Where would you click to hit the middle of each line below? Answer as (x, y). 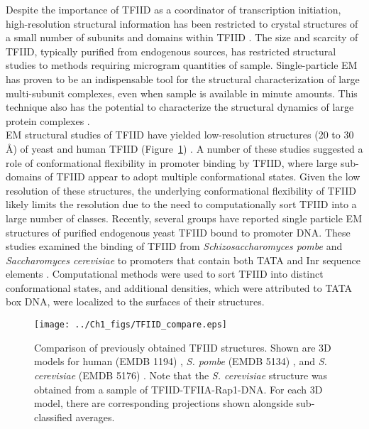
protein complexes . (48, 120)
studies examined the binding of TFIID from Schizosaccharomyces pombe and (174, 246)
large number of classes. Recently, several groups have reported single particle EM (184, 218)
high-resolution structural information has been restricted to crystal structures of (182, 23)
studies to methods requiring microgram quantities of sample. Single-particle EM (182, 65)
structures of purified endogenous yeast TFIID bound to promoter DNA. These (178, 232)
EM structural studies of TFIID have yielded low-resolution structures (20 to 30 (180, 135)
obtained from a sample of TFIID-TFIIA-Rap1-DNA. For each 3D (178, 389)
